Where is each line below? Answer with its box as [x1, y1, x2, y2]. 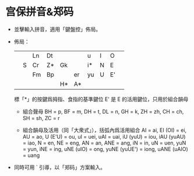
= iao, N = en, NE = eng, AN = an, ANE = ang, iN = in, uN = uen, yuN [22, 139, 186, 146]
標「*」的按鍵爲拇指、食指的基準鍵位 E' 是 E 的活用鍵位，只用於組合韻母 [13, 96, 189, 103]
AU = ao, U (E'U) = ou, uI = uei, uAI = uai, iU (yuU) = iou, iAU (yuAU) [22, 133, 186, 140]
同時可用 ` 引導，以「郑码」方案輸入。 [13, 164, 106, 171]
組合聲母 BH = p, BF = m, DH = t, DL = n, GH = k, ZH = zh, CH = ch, [22, 108, 184, 115]
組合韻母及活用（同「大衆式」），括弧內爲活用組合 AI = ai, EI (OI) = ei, [22, 126, 187, 133]
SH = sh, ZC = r [22, 114, 60, 121]
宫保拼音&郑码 [5, 5, 74, 19]
